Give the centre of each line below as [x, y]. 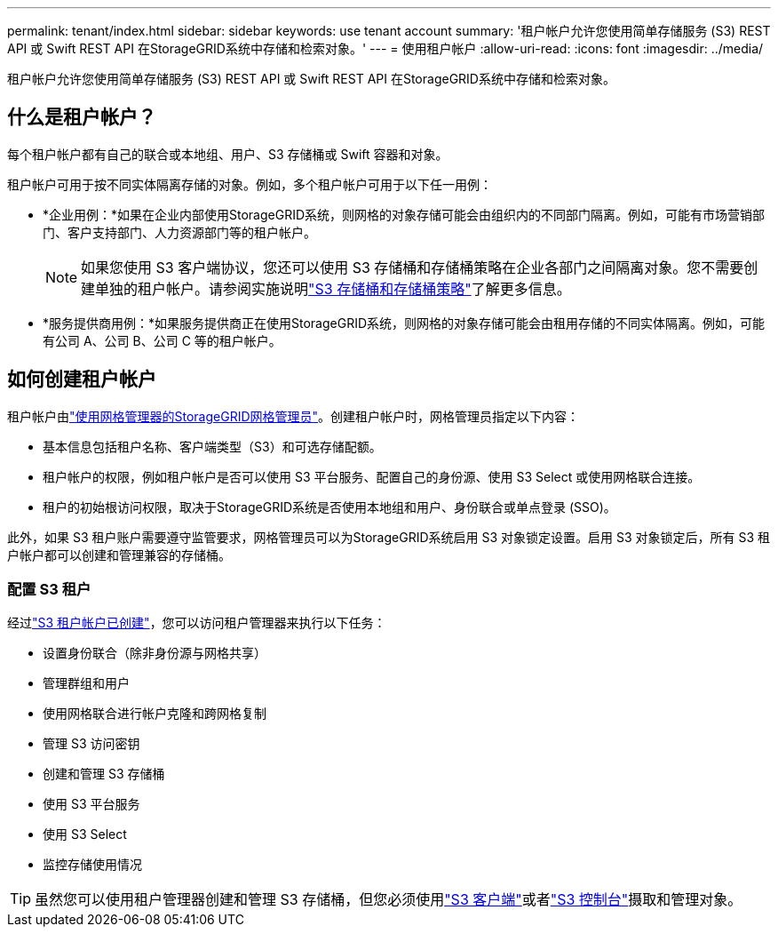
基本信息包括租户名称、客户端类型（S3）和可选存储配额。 [212, 446]
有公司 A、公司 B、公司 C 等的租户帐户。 [162, 340]
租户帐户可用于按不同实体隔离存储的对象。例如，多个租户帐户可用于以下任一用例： [250, 184]
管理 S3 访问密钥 [91, 744]
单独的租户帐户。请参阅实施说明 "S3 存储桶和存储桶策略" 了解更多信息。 [333, 288]
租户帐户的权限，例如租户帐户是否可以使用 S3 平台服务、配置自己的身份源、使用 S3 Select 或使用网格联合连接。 [372, 476]
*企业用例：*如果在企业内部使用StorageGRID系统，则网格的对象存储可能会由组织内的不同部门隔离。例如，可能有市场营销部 [404, 214]
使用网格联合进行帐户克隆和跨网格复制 [155, 714]
